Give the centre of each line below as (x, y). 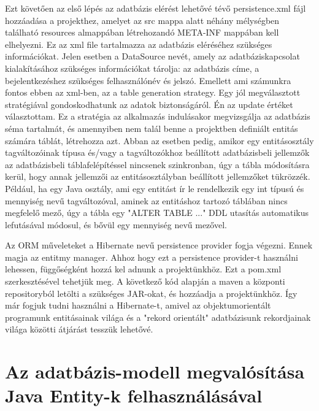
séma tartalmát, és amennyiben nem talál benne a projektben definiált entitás (152, 128)
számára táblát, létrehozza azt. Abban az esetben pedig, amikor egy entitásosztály (159, 140)
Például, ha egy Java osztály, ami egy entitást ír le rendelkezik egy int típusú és (155, 188)
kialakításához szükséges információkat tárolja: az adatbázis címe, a (132, 68)
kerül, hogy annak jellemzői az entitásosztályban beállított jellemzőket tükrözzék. (158, 176)
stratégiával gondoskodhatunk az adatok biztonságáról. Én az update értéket (149, 104)
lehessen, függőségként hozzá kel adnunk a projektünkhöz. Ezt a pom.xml (143, 269)
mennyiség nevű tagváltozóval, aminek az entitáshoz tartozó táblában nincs (146, 200)
